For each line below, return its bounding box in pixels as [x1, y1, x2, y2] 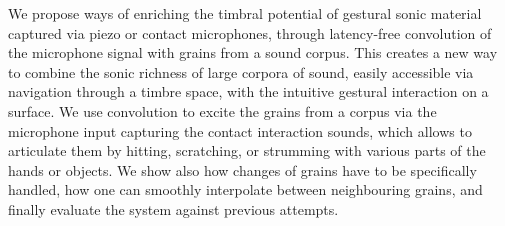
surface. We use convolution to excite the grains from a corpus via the [8, 100, 437, 121]
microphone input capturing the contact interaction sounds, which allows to [8, 120, 472, 141]
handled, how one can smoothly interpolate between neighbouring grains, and [8, 179, 483, 200]
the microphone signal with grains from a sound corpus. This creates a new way [8, 42, 498, 63]
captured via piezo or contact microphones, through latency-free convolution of [8, 22, 492, 43]
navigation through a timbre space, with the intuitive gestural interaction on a [8, 81, 489, 102]
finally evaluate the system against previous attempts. [8, 198, 339, 219]
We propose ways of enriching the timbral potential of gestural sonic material [8, 3, 482, 23]
